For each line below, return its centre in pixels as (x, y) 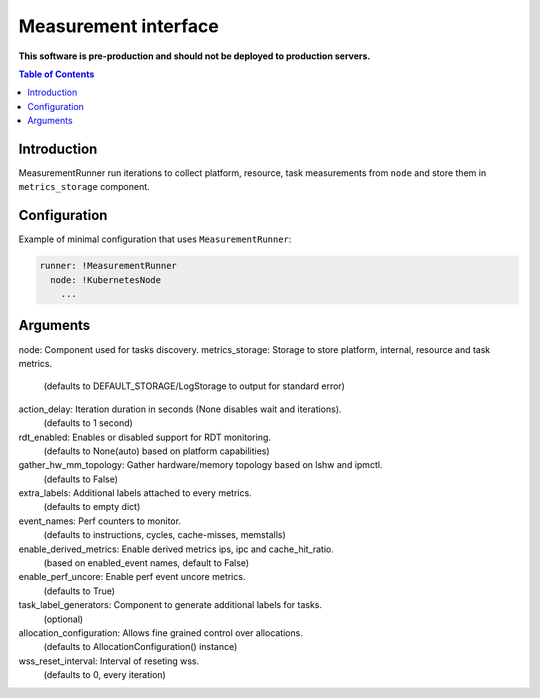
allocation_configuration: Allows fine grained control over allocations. (161, 633)
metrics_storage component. (84, 187)
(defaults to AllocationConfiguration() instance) (140, 647)
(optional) (63, 619)
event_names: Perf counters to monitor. (100, 521)
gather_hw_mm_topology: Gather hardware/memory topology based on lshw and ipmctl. (200, 465)
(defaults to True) (79, 591)
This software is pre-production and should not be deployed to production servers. (194, 56)
